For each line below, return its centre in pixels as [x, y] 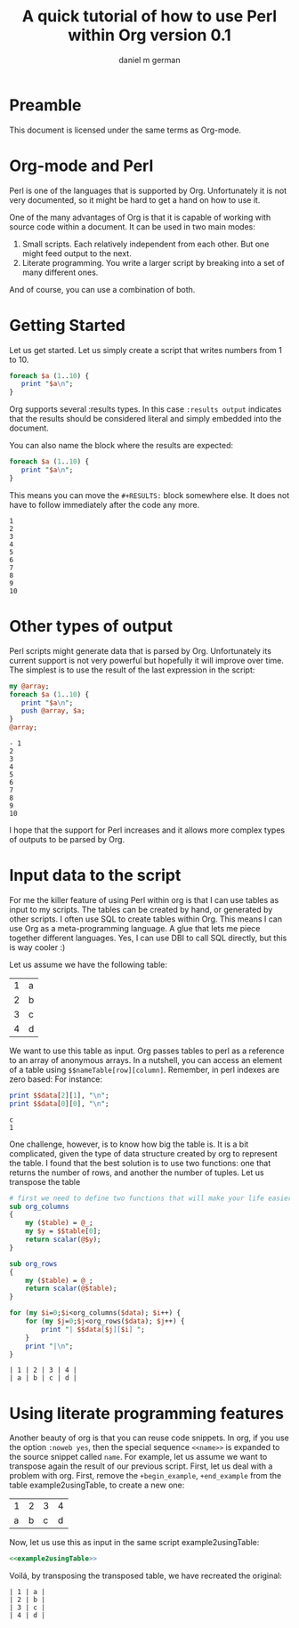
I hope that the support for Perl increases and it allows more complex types [147, 830]
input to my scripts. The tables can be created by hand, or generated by [141, 909]
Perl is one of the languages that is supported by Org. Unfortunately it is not [148, 190]
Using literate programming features [147, 1413]
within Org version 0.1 [149, 35]
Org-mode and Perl [81, 165]
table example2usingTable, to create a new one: [97, 1485]
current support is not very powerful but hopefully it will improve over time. [147, 660]
